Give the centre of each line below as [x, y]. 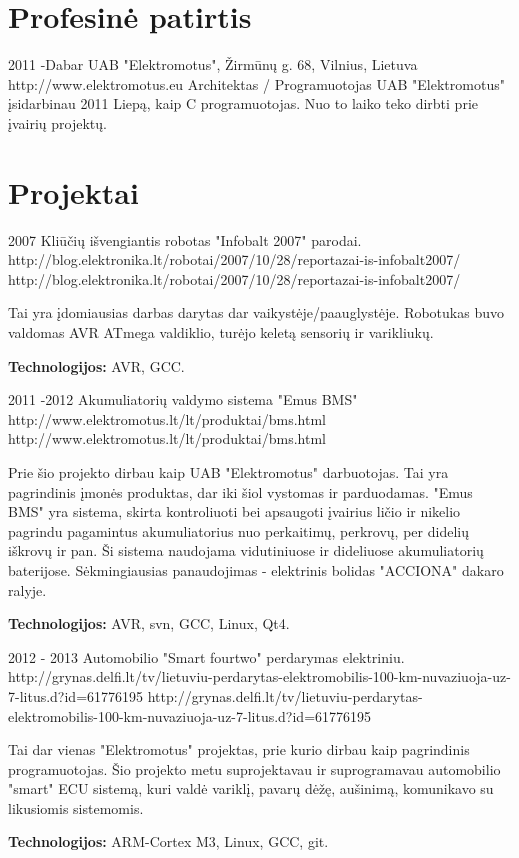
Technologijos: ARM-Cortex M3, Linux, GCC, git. [168, 841]
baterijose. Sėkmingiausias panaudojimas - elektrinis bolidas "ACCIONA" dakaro [256, 569]
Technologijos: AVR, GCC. [96, 365]
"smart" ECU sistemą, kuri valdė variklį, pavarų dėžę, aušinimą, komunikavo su [251, 788]
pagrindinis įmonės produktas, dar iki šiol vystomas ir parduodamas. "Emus [240, 491]
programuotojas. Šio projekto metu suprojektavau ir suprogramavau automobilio [254, 768]
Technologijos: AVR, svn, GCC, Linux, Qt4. [149, 623]
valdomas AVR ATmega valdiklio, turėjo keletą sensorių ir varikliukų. [221, 332]
